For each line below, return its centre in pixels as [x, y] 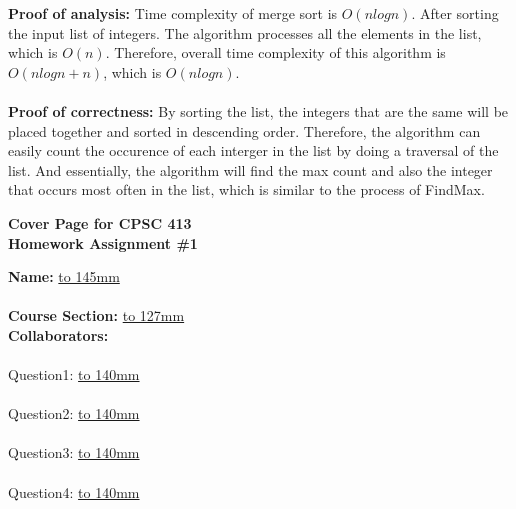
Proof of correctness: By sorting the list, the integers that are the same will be [258, 110]
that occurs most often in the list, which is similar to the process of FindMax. [246, 189]
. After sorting [455, 13]
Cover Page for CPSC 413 [100, 222]
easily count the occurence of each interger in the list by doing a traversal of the [253, 150]
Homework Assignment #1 [103, 242]
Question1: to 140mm [74, 374]
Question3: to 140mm [74, 452]
